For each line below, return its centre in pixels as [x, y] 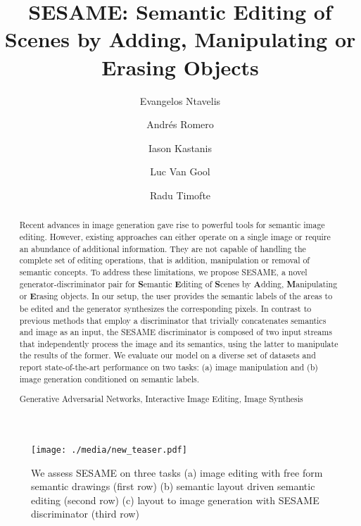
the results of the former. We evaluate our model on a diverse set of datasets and [167, 355]
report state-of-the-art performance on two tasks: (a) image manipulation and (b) [169, 367]
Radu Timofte [180, 195]
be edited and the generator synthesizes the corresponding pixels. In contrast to [165, 308]
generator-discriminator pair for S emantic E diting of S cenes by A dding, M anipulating [178, 284]
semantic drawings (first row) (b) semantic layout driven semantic [173, 486]
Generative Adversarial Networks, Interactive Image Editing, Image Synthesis [161, 399]
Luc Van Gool [180, 171]
